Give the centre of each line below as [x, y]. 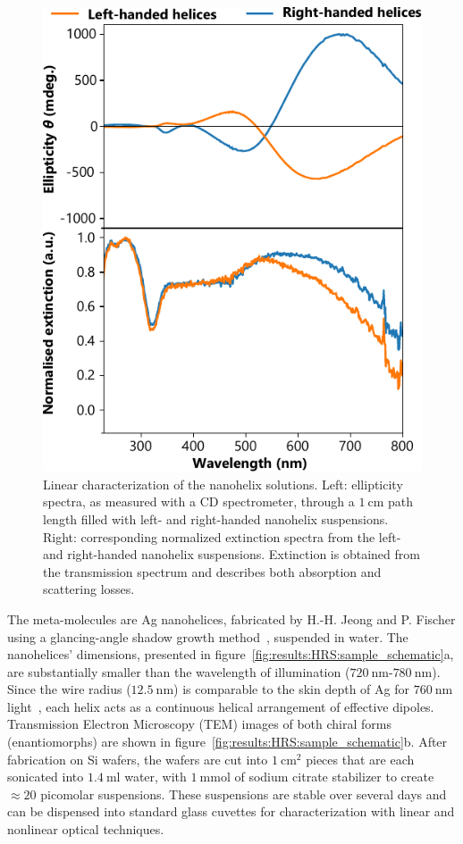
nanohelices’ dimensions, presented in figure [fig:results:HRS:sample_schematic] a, [231, 654]
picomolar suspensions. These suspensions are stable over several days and [244, 794]
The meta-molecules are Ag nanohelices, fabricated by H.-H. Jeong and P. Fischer [231, 618]
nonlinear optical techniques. [86, 829]
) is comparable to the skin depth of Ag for [291, 689]
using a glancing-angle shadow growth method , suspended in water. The [208, 636]
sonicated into [46, 777]
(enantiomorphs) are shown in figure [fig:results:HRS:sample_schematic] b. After [227, 742]
